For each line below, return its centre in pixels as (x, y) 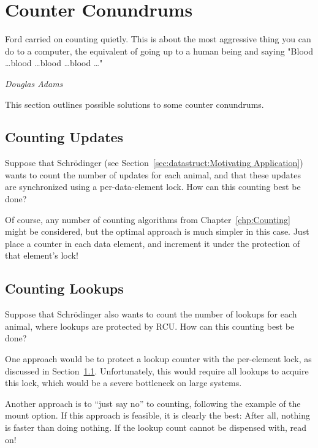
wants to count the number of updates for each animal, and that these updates (153, 174)
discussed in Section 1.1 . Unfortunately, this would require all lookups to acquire (157, 370)
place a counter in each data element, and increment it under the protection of (153, 243)
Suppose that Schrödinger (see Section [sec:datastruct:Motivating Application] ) (154, 163)
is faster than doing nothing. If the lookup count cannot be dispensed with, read (156, 427)
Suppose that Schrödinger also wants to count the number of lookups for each (151, 314)
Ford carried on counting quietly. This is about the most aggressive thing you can (158, 39)
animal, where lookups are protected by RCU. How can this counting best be (150, 326)
